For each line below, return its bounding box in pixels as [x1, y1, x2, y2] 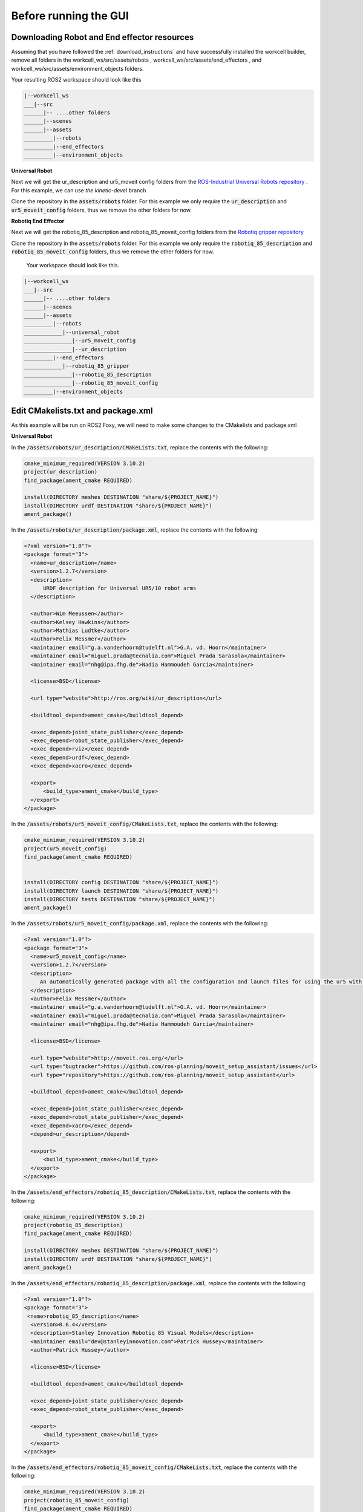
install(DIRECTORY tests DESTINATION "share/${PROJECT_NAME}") [24, 896, 216, 902]
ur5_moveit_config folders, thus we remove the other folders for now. [11, 206, 192, 213]
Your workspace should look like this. [26, 262, 120, 269]
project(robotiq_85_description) [24, 1222, 123, 1228]
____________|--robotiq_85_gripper [24, 363, 129, 370]
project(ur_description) [24, 469, 98, 475]
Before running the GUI [11, 9, 129, 22]
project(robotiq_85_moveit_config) [24, 1497, 129, 1504]
